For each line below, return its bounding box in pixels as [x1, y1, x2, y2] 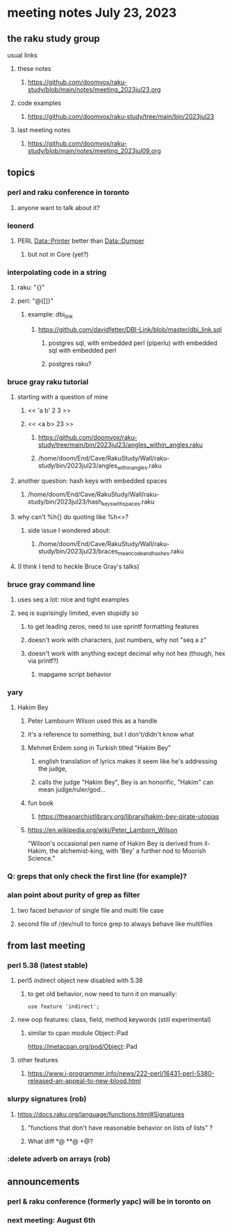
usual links [7, 51, 38, 59]
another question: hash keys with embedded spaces [17, 477, 167, 485]
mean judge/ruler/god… [38, 785, 106, 794]
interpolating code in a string [7, 267, 107, 277]
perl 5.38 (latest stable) [7, 960, 88, 970]
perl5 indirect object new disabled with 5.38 [17, 976, 143, 985]
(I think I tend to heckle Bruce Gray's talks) [17, 562, 140, 570]
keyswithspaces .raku [101, 497, 155, 507]
